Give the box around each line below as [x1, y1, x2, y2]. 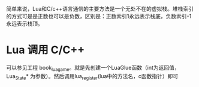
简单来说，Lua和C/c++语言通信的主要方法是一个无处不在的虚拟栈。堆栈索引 [6, 5, 194, 12]
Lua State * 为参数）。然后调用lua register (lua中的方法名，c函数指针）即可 [6, 72, 179, 81]
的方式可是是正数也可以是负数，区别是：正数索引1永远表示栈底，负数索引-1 [6, 13, 192, 20]
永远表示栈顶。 [6, 20, 43, 27]
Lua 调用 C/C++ [6, 44, 85, 57]
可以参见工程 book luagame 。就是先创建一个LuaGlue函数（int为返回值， [6, 64, 180, 73]
